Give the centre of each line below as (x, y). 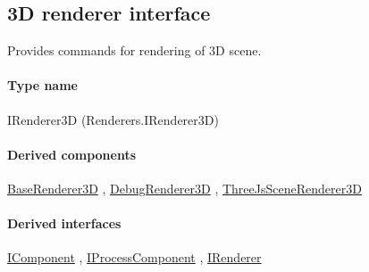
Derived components (72, 154)
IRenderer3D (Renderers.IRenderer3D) (113, 119)
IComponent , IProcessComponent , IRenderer (134, 257)
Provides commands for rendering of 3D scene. (134, 50)
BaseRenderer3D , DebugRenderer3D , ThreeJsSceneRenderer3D (184, 188)
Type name (42, 85)
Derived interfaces (64, 223)
